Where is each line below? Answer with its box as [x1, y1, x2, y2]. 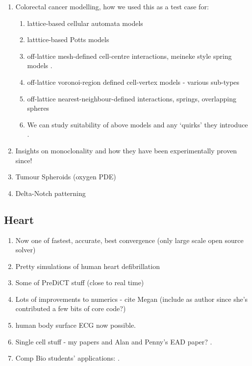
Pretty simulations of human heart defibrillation [15, 261, 160, 271]
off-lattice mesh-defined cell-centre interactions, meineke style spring [27, 50, 232, 61]
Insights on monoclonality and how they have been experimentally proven [15, 145, 237, 155]
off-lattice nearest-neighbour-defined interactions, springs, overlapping [27, 93, 236, 103]
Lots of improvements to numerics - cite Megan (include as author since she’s [15, 293, 248, 304]
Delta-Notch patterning [15, 188, 86, 198]
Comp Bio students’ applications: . [15, 353, 120, 363]
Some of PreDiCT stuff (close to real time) [15, 277, 144, 288]
